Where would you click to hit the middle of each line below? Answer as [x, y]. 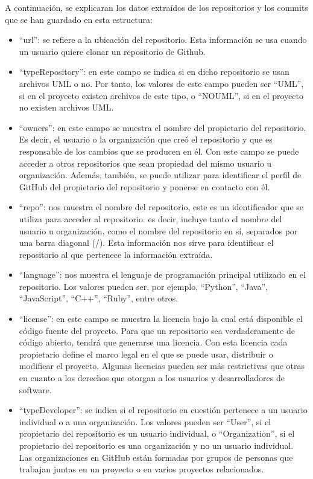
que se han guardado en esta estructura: [79, 19]
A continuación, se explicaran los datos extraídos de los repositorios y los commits [156, 7]
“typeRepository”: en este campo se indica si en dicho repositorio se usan [154, 72]
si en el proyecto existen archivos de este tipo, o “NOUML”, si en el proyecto [161, 95]
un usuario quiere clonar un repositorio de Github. [112, 51]
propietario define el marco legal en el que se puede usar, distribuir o [146, 354]
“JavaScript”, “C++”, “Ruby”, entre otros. [99, 298]
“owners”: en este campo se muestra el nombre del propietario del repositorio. [163, 127]
